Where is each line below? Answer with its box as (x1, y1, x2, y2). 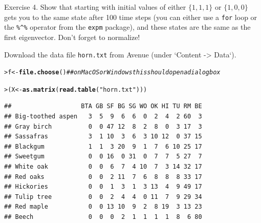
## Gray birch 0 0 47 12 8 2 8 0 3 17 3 (4, 123, 202, 130)
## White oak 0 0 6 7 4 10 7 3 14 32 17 (4, 163, 202, 171)
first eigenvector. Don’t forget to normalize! (4, 31, 140, 42)
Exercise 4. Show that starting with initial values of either (4, 2, 186, 12)
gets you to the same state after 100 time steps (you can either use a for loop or (4, 11, 257, 22)
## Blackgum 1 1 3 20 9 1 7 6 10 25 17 (4, 143, 202, 150)
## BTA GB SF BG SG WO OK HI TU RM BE (4, 103, 202, 110)
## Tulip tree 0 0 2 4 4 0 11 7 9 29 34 (4, 193, 202, 200)
